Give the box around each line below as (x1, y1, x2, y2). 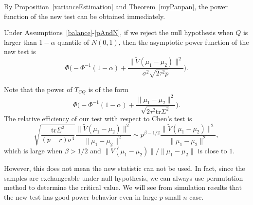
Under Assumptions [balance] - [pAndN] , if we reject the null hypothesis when (4, 27, 234, 37)
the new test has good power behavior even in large (4, 191, 158, 202)
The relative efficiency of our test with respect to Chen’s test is (4, 113, 192, 123)
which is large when (4, 145, 63, 155)
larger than (4, 37, 37, 47)
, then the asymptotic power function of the (118, 37, 249, 47)
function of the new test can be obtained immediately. (4, 11, 165, 21)
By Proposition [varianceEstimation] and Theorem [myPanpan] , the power (4, 1, 228, 11)
